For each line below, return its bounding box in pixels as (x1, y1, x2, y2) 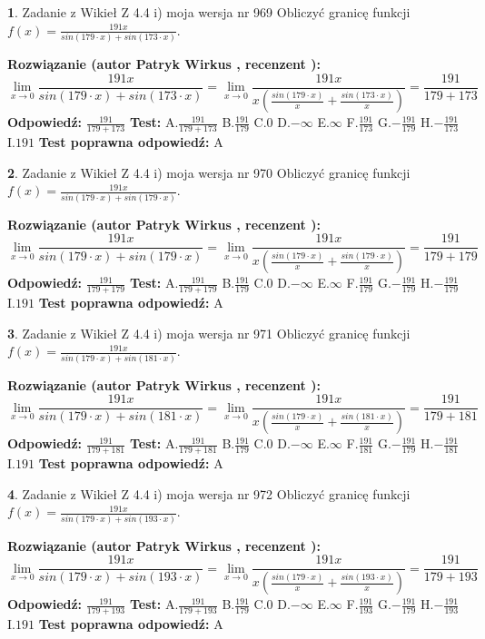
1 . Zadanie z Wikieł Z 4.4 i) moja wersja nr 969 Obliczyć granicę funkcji (7, 3, 411, 21)
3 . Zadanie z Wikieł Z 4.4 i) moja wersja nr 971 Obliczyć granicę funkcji (7, 323, 411, 342)
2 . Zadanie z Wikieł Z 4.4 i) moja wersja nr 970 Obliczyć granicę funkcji (7, 162, 411, 182)
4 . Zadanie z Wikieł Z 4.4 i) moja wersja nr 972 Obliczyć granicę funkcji (7, 484, 411, 503)
